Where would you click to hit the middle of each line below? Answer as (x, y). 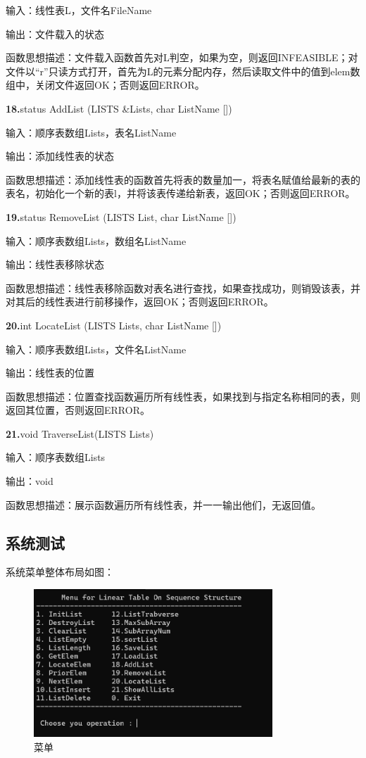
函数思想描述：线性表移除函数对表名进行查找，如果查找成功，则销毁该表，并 (183, 288)
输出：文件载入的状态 (55, 33)
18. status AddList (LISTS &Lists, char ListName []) (119, 108)
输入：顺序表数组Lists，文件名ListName (96, 349)
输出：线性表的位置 (50, 373)
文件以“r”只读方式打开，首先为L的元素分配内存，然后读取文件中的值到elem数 (183, 71)
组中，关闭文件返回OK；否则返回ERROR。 (105, 85)
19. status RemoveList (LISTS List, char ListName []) (121, 216)
